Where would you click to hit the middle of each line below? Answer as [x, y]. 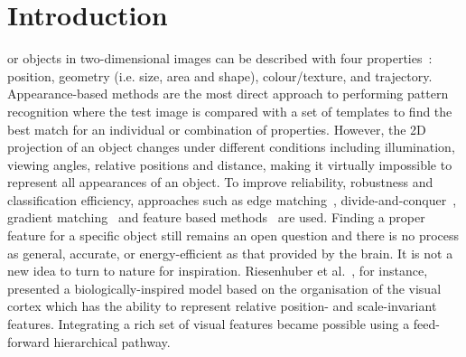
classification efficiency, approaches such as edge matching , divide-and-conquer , [232, 199]
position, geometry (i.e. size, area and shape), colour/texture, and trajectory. [220, 75]
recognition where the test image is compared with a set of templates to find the [230, 111]
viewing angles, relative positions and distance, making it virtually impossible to [230, 164]
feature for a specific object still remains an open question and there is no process [233, 235]
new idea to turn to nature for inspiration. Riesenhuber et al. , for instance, [218, 271]
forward [28, 341]
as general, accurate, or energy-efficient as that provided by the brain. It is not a [230, 253]
